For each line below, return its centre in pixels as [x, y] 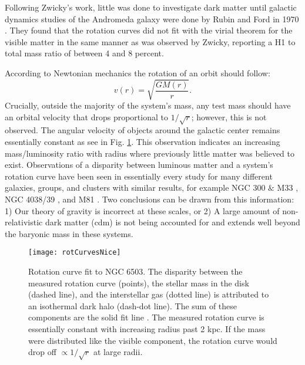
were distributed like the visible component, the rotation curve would [153, 340]
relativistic [24, 222]
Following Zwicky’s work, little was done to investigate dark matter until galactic [151, 7]
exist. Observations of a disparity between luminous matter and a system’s [139, 165]
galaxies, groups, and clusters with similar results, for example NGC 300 [135, 187]
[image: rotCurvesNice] [75, 253]
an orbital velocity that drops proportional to [86, 116]
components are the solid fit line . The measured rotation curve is [146, 317]
